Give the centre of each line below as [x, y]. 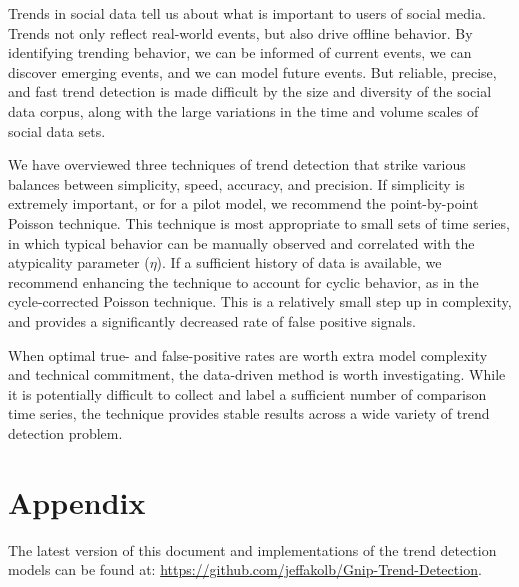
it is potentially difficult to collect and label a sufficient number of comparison [247, 393]
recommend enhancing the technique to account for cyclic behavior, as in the [243, 281]
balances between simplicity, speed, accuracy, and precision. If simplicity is [236, 183]
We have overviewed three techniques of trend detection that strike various [237, 164]
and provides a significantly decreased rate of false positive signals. [212, 320]
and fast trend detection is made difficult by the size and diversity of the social [250, 91]
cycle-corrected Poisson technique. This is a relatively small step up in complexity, [260, 301]
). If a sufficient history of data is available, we [299, 262]
